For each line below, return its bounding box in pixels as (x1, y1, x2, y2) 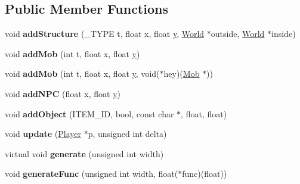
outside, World (211, 27, 265, 40)
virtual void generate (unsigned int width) (5, 147, 164, 160)
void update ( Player (5, 127, 81, 140)
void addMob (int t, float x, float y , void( (5, 67, 160, 80)
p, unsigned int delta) (88, 127, 167, 140)
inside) (271, 27, 296, 40)
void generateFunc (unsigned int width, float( (5, 167, 178, 180)
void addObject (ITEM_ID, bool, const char (5, 107, 174, 120)
